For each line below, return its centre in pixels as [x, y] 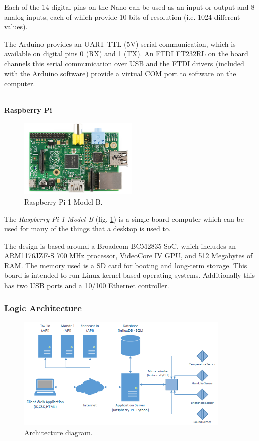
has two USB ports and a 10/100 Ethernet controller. [87, 285]
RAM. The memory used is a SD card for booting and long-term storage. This [126, 265]
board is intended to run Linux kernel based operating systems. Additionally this [129, 275]
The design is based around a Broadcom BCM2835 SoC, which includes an [120, 245]
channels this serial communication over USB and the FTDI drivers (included [124, 63]
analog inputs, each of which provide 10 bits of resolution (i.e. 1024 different [122, 16]
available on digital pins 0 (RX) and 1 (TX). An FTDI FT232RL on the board [126, 53]
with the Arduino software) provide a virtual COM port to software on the [120, 73]
